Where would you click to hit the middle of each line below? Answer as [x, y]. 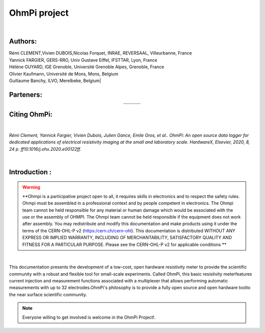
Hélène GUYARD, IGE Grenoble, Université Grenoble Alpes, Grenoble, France [87, 67]
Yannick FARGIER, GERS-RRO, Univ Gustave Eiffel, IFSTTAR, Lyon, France [83, 60]
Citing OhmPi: [31, 115]
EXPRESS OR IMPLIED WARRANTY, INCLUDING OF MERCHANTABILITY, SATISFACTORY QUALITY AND [127, 238]
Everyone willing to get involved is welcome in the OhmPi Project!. [89, 317]
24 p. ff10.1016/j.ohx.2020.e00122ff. [45, 149]
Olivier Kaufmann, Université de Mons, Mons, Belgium [64, 74]
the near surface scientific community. [48, 294]
